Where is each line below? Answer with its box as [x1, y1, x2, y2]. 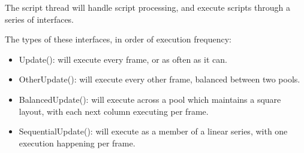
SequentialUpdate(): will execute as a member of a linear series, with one [19, 125, 288, 137]
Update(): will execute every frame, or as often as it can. [19, 53, 227, 65]
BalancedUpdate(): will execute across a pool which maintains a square [19, 93, 281, 105]
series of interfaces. [5, 13, 74, 25]
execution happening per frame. [19, 136, 136, 149]
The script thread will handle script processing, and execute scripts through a [5, 1, 290, 13]
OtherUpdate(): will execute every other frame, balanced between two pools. [19, 73, 300, 85]
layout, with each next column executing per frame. [19, 105, 209, 117]
